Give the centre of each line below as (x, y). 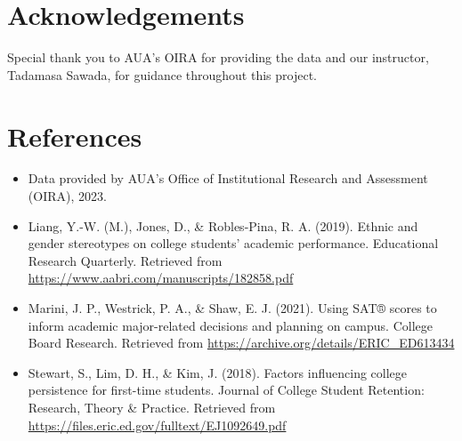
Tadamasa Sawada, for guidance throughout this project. (162, 74)
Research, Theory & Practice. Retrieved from (152, 407)
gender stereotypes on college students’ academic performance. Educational (233, 243)
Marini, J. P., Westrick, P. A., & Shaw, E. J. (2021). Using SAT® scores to (232, 308)
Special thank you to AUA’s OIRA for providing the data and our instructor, (218, 57)
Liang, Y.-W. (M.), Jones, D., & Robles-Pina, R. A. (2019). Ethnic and (223, 225)
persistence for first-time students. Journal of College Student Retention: (226, 390)
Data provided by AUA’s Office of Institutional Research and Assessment (228, 178)
